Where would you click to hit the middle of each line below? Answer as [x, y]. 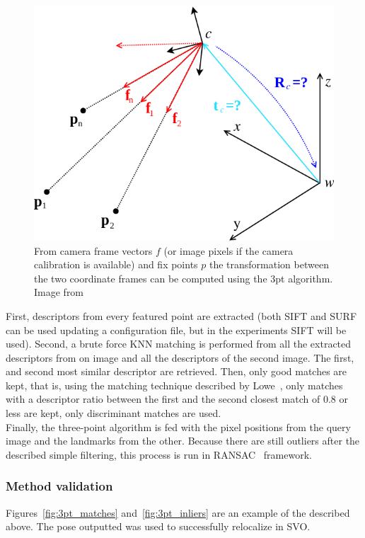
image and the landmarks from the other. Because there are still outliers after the [183, 441]
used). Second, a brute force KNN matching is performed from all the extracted [179, 344]
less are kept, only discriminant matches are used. [114, 413]
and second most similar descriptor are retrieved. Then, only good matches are [176, 371]
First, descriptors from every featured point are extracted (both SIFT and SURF [181, 315]
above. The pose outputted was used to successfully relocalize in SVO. [158, 526]
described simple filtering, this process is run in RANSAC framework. [159, 454]
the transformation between [269, 264]
